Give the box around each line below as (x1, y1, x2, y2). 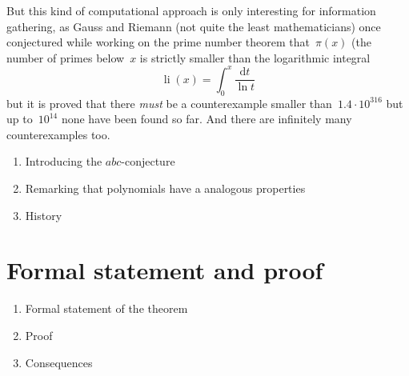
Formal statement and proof (6, 254, 323, 286)
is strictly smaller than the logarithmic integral (139, 49, 371, 66)
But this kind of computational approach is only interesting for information (6, 2, 376, 18)
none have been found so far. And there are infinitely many (61, 110, 352, 127)
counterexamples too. (6, 126, 110, 142)
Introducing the (25, 153, 102, 170)
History (25, 206, 62, 223)
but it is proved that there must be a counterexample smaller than (6, 94, 332, 111)
